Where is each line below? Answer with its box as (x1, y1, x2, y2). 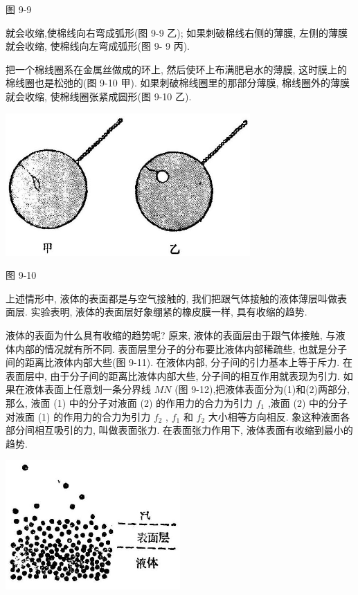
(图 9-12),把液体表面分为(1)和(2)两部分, (174, 382, 350, 396)
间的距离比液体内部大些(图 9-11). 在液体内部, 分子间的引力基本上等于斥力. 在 (6, 355, 352, 369)
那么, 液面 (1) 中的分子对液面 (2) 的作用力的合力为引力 (6, 395, 253, 410)
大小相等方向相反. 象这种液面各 (208, 409, 350, 423)
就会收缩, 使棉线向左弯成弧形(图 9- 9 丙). (6, 39, 190, 53)
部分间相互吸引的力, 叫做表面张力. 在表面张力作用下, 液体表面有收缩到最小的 (6, 423, 353, 437)
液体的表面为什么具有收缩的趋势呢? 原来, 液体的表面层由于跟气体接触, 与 (6, 327, 336, 342)
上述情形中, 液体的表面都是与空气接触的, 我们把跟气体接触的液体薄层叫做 (6, 291, 338, 305)
